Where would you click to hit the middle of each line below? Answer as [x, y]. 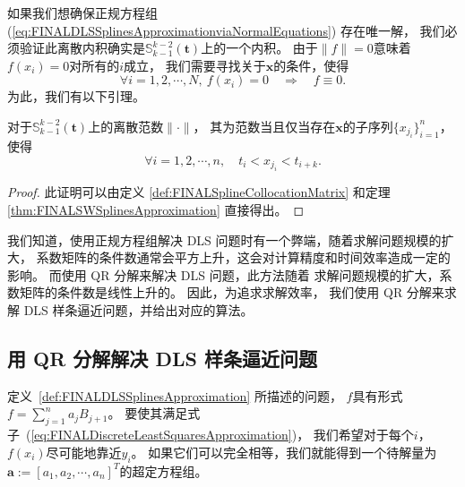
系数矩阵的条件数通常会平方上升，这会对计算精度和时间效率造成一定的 [243, 257]
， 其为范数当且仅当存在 [264, 126]
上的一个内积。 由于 [259, 48]
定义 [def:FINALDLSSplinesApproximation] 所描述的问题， [175, 395]
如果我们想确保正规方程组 [82, 13]
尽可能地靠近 [84, 452]
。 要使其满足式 [154, 413]
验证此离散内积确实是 [82, 48]
